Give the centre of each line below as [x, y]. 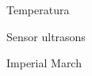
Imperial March [44, 63]
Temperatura [38, 9]
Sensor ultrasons [46, 36]
